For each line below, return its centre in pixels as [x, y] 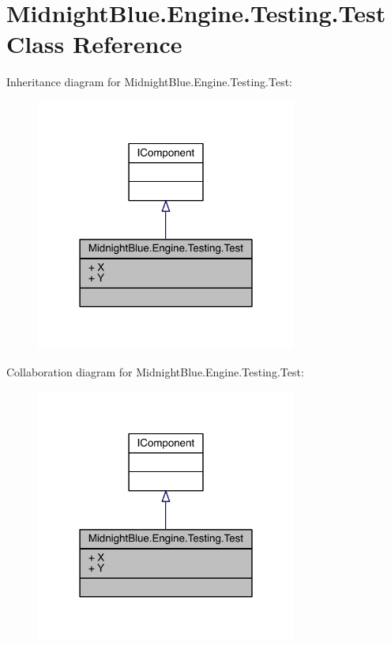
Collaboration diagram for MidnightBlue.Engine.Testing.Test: [155, 371]
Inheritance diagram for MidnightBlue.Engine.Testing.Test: [149, 82]
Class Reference [94, 44]
